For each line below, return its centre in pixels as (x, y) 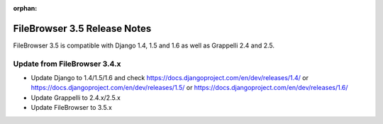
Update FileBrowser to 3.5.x (72, 108)
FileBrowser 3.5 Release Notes (82, 28)
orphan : (25, 8)
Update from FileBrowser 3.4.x (67, 64)
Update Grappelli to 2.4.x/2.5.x (76, 97)
